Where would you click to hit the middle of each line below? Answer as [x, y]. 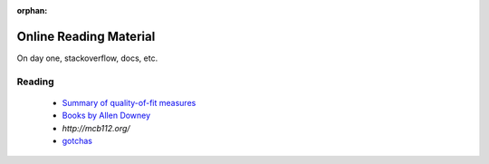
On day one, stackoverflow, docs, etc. [87, 58]
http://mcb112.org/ [96, 128]
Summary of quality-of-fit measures [129, 102]
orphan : [32, 10]
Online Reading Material [86, 36]
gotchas [77, 141]
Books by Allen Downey [106, 116]
